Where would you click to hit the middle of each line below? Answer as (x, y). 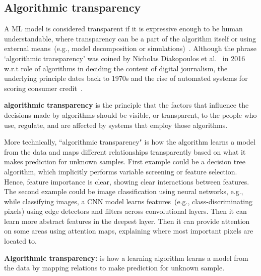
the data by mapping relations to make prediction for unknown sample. (114, 268)
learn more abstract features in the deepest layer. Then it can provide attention (127, 221)
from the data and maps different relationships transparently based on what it (125, 151)
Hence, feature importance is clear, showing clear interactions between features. (127, 181)
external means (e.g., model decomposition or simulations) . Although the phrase (130, 48)
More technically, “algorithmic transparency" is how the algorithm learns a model (130, 142)
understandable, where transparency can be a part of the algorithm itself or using (130, 38)
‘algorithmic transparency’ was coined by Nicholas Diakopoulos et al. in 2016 (125, 58)
